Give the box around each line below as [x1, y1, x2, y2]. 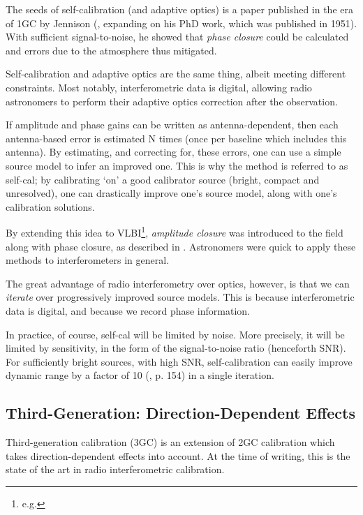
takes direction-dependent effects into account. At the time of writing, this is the [6, 448, 350, 463]
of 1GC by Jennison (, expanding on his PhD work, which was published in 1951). [6, 15, 357, 30]
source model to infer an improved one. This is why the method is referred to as [6, 158, 348, 172]
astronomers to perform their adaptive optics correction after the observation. [6, 94, 338, 108]
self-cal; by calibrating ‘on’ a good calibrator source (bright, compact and [6, 172, 320, 186]
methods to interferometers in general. [6, 253, 170, 267]
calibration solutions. [6, 199, 95, 214]
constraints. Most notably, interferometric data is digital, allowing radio [6, 80, 312, 94]
